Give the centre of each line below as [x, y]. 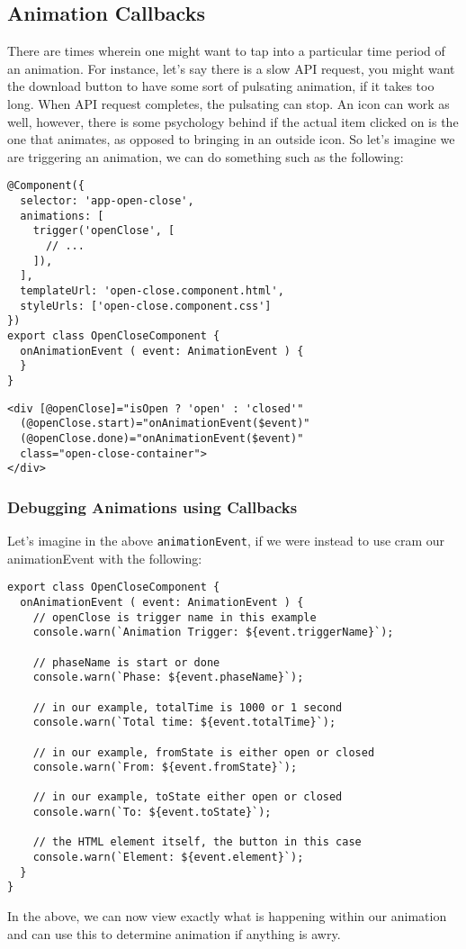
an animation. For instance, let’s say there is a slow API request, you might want [231, 68]
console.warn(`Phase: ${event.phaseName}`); [168, 678]
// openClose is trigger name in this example [175, 617]
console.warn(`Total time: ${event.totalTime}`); [184, 723]
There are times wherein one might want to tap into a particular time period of [226, 51]
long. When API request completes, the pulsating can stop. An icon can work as [229, 103]
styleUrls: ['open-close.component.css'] [146, 306]
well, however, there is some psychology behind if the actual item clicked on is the [233, 121]
